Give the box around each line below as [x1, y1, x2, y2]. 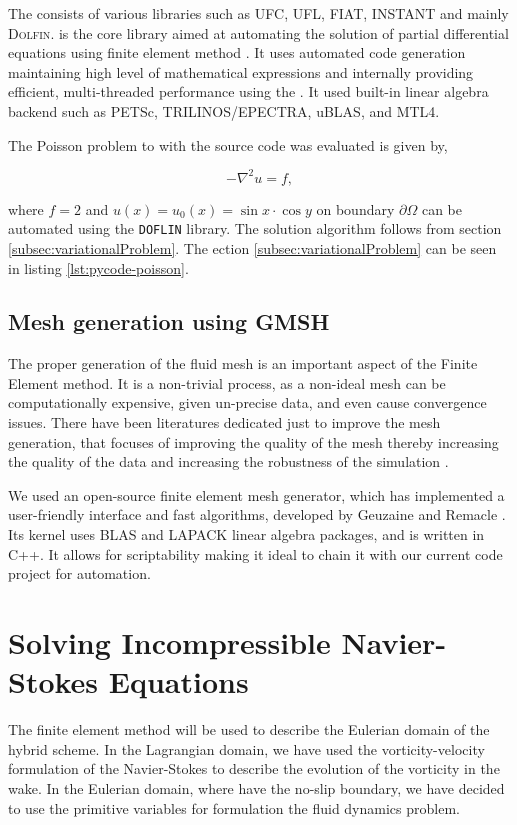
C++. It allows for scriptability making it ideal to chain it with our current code [8, 543, 503, 564]
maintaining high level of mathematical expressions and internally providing [8, 61, 474, 82]
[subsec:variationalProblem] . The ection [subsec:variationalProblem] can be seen [8, 237, 497, 258]
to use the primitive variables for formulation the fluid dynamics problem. [8, 797, 460, 818]
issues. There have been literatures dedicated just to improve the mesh [8, 412, 441, 433]
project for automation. [8, 563, 151, 584]
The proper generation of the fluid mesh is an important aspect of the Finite [8, 353, 478, 374]
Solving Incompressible [8, 622, 331, 663]
